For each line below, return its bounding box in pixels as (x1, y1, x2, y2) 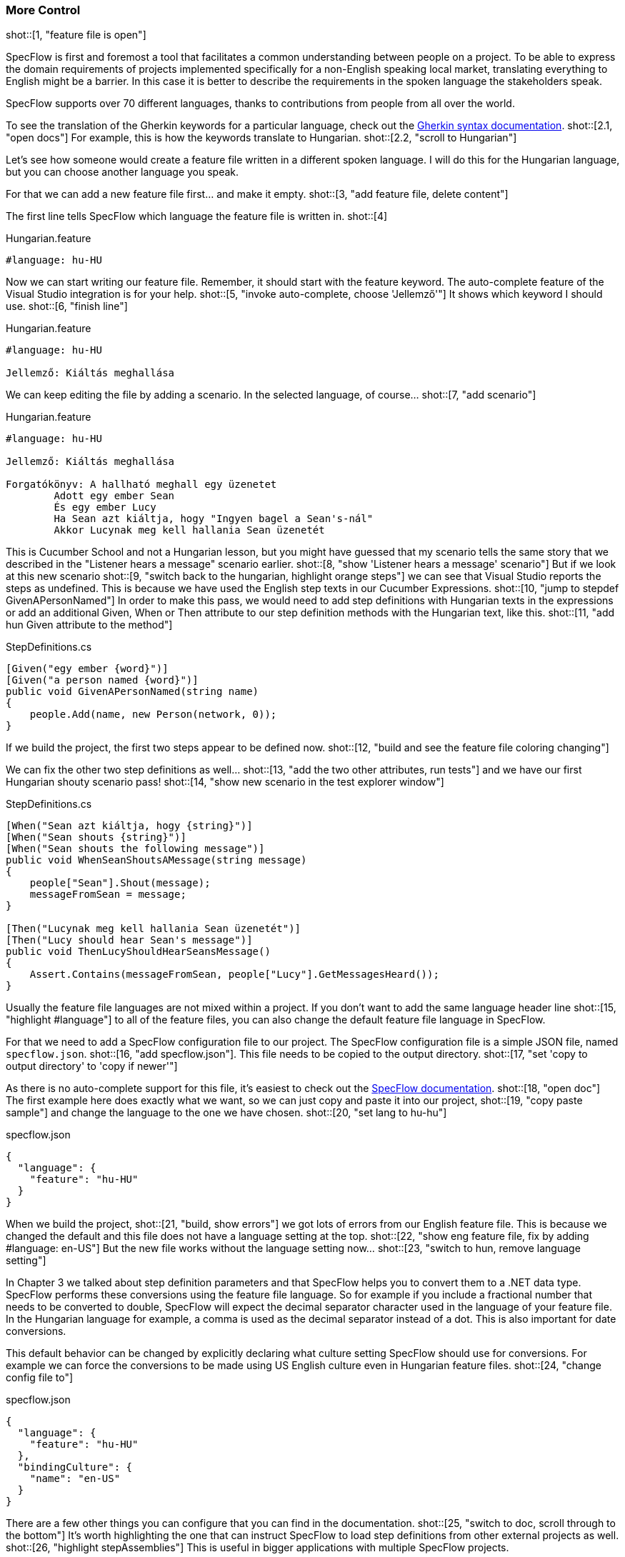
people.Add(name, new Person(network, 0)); (29, 709, 277, 721)
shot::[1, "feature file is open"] (6, 29, 146, 41)
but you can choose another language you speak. (6, 166, 239, 179)
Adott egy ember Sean (54, 490, 175, 502)
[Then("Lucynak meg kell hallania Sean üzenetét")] (6, 923, 301, 935)
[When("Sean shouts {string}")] (6, 831, 186, 843)
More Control (6, 3, 81, 17)
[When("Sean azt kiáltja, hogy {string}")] (6, 820, 253, 832)
